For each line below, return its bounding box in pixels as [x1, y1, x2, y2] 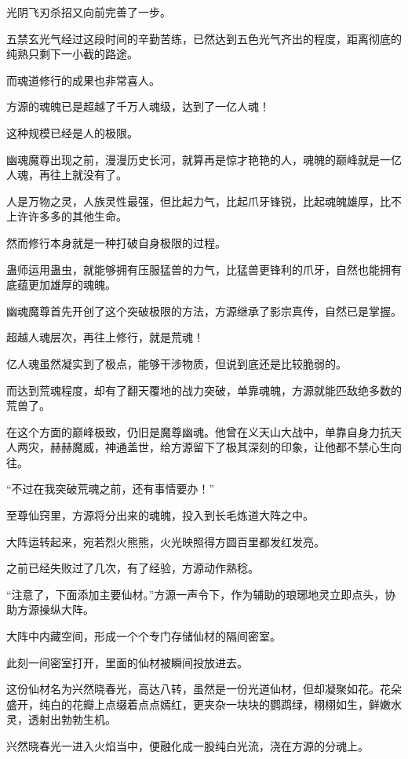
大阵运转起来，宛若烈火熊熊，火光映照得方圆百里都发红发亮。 [6, 533, 325, 549]
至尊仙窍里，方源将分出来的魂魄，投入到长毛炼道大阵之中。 [6, 507, 314, 524]
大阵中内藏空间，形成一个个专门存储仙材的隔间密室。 [6, 628, 281, 644]
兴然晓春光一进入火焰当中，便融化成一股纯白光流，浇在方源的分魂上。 [6, 738, 369, 754]
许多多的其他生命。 [27, 208, 127, 224]
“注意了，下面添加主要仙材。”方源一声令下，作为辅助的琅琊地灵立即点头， [6, 586, 385, 602]
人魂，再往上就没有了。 [6, 166, 127, 183]
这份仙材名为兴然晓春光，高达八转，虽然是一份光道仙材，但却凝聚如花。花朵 [6, 681, 402, 697]
